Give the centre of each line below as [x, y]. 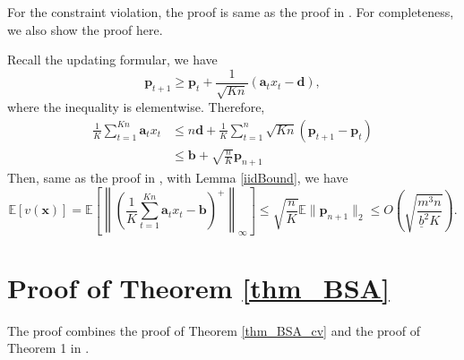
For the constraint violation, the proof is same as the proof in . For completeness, [231, 12]
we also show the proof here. [85, 29]
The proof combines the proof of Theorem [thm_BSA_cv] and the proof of [214, 330]
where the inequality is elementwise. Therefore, [136, 107]
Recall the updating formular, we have [112, 60]
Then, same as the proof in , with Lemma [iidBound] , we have [178, 177]
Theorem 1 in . [48, 348]
